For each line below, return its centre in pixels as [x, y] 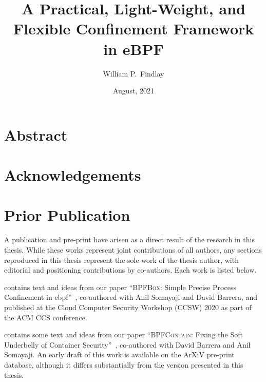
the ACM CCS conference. [46, 317]
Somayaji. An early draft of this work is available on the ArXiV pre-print [119, 355]
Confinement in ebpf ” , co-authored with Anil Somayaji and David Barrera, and [131, 297]
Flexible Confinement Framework [134, 28]
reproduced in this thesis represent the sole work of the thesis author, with [121, 260]
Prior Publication [67, 215]
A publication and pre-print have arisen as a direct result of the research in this [129, 240]
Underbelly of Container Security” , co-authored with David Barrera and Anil [127, 344]
